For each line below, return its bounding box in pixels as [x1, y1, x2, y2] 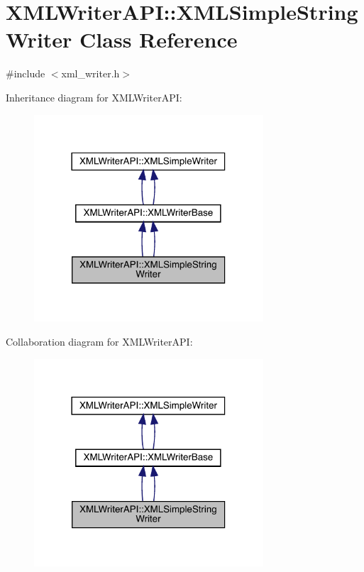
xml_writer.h [61, 66, 120, 81]
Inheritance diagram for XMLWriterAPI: [6, 89, 182, 104]
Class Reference [79, 25, 238, 54]
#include [6, 66, 45, 81]
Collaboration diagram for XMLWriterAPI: [6, 334, 193, 349]
